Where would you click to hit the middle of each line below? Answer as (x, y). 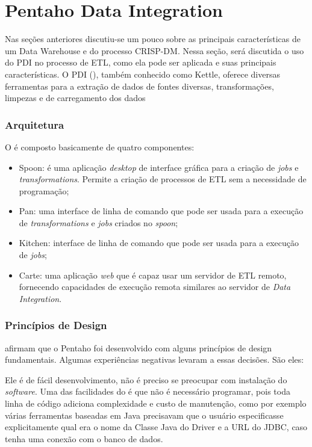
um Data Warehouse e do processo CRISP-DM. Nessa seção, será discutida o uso (154, 50)
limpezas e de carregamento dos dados (75, 98)
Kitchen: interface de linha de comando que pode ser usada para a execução (159, 243)
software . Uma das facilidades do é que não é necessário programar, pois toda (148, 391)
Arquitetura (35, 124)
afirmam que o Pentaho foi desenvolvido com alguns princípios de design (139, 347)
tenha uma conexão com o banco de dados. (84, 438)
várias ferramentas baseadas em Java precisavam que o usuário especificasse (144, 415)
